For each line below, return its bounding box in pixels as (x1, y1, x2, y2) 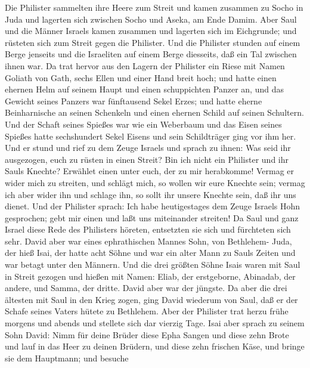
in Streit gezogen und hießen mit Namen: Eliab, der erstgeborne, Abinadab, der (5, 270, 296, 282)
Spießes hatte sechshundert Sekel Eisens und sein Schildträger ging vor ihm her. (5, 129, 296, 142)
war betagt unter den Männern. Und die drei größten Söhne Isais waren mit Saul (5, 258, 300, 271)
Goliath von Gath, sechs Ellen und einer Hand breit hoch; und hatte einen (5, 71, 277, 84)
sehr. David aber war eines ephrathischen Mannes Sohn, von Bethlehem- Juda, (5, 234, 292, 247)
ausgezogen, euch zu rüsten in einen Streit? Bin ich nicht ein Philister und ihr (5, 153, 289, 165)
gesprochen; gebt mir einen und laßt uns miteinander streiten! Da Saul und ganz (5, 211, 299, 224)
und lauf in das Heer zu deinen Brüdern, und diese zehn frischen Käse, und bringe (5, 340, 305, 352)
